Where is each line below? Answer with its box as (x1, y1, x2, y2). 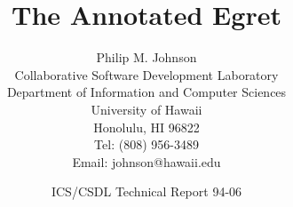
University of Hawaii (91, 100, 202, 118)
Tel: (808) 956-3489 (94, 135, 199, 154)
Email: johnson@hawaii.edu (72, 152, 221, 171)
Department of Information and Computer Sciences (6, 83, 287, 101)
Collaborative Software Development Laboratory (14, 65, 279, 84)
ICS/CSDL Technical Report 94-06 (51, 182, 242, 201)
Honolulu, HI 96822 (93, 117, 200, 136)
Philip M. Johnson (96, 48, 197, 67)
